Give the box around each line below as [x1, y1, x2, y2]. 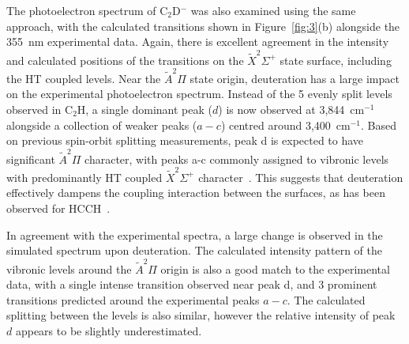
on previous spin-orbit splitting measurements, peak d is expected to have [6, 132, 364, 149]
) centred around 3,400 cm [220, 116, 351, 133]
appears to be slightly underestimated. [15, 322, 202, 338]
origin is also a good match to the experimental [160, 260, 390, 277]
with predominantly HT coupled [6, 168, 163, 185]
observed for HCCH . [6, 200, 111, 216]
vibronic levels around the [6, 260, 132, 277]
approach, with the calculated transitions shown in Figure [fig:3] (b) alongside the [6, 17, 400, 34]
